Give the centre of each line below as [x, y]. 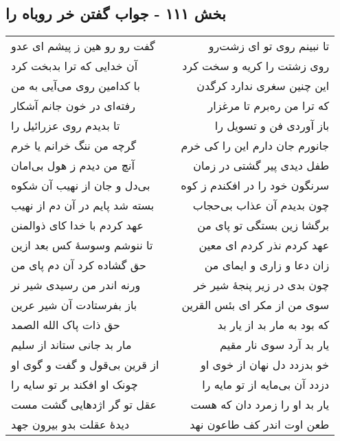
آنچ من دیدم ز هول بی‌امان [73, 166]
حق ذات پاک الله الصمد [66, 325]
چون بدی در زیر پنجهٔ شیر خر [262, 285]
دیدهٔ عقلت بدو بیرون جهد [70, 425]
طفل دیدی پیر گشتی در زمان [261, 166]
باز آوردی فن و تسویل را [272, 126]
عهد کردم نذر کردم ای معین [264, 245]
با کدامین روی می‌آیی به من [76, 86]
